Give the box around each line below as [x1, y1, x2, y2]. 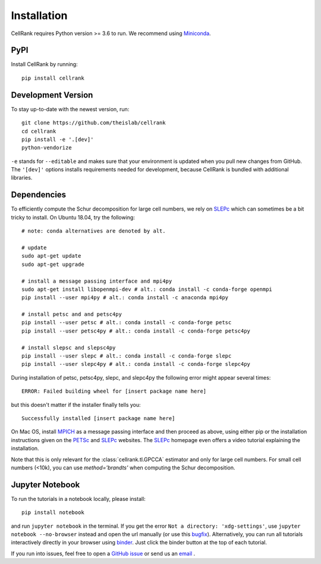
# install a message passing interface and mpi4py [21, 277, 172, 284]
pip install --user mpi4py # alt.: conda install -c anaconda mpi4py [21, 294, 229, 301]
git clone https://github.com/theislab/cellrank [21, 120, 166, 126]
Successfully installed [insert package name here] [21, 415, 175, 422]
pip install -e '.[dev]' [21, 136, 94, 143]
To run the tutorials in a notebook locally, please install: [11, 495, 146, 502]
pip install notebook [21, 509, 84, 516]
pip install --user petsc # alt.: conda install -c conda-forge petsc [21, 319, 232, 326]
